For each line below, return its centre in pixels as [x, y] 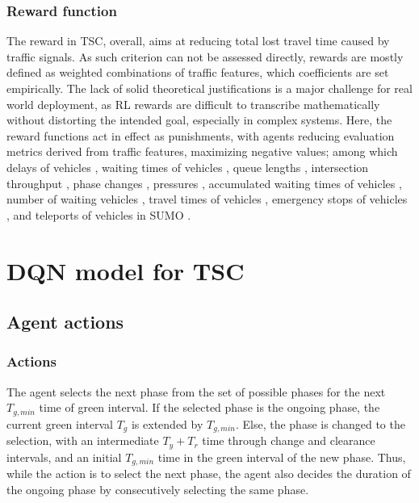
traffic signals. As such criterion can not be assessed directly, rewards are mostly [205, 56]
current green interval [60, 423]
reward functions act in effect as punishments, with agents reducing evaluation [201, 135]
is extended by [167, 423]
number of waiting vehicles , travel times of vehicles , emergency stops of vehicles [207, 199]
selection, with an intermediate [83, 440]
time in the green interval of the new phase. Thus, [282, 457]
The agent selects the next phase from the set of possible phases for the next [196, 391]
